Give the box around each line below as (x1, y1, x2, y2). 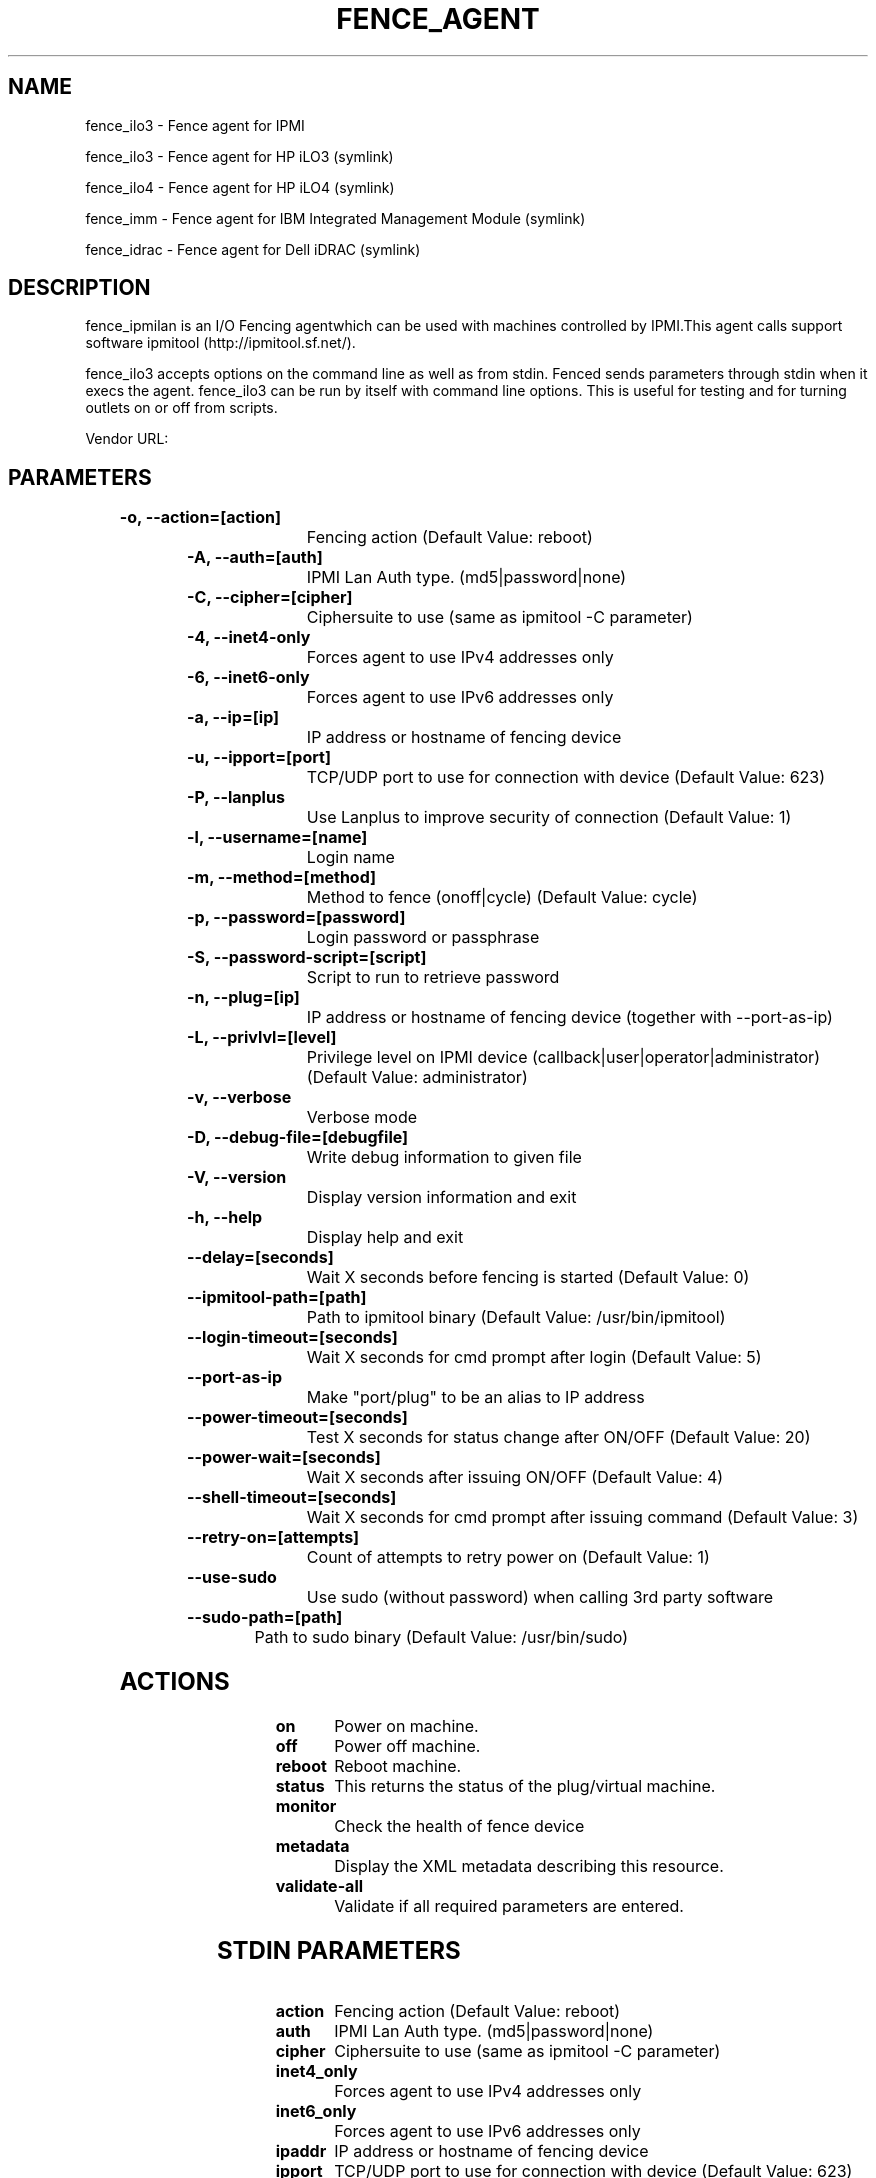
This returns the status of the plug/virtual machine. (334, 1776, 716, 1797)
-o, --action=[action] (119, 507, 281, 528)
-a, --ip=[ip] (187, 707, 280, 728)
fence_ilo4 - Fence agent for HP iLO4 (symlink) (85, 178, 395, 196)
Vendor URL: (85, 430, 169, 448)
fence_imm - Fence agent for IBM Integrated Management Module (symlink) (85, 209, 586, 227)
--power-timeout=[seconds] (187, 1407, 408, 1428)
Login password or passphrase (306, 927, 540, 948)
